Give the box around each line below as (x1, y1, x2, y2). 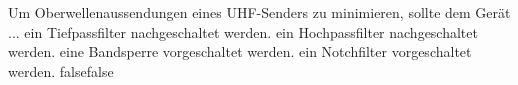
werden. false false (8, 60, 114, 81)
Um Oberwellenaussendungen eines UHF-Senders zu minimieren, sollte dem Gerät (8, 2, 511, 22)
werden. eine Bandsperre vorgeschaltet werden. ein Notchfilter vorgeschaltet (8, 41, 472, 62)
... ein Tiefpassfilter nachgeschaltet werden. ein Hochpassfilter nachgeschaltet (8, 21, 478, 42)
